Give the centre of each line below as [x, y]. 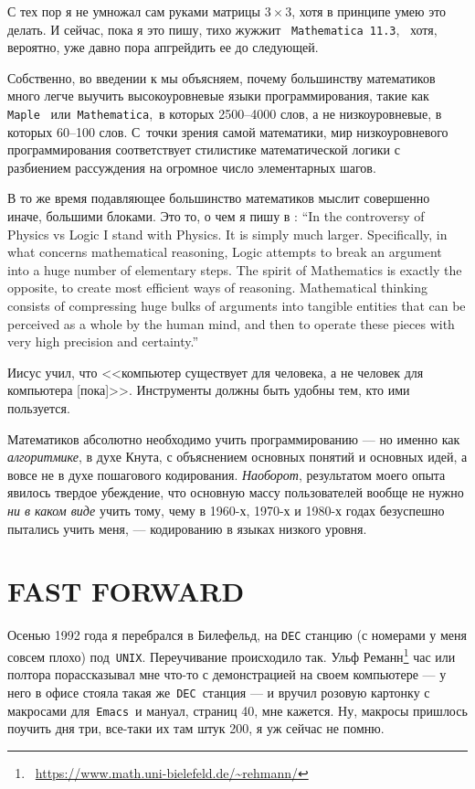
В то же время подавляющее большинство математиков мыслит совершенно [219, 198]
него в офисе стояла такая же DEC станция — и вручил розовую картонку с [219, 692]
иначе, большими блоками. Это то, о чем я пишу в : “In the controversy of [216, 216]
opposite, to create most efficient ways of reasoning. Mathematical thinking [218, 288]
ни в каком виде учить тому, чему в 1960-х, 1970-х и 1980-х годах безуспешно [226, 510]
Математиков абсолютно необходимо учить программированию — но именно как [234, 438]
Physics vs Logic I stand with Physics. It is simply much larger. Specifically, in [227, 234]
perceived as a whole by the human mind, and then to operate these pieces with [231, 323]
